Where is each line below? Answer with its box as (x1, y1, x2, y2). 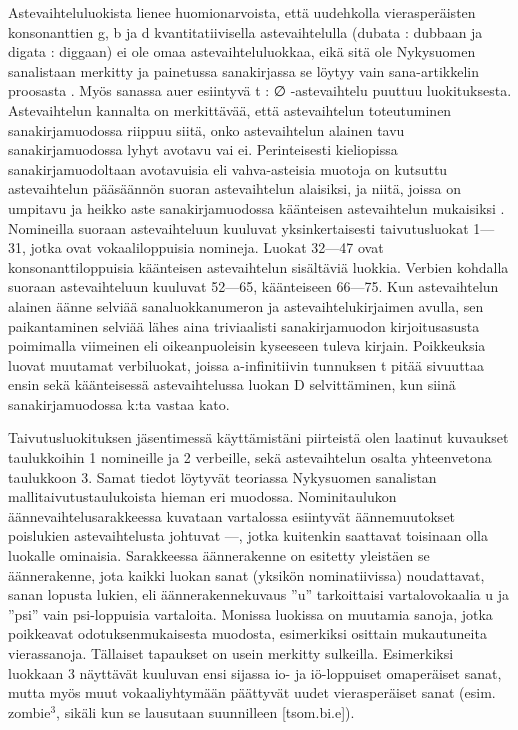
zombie (8, 701, 51, 722)
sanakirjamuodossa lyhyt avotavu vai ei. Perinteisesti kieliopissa (8, 139, 398, 160)
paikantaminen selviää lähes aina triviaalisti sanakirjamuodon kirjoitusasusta (8, 315, 480, 336)
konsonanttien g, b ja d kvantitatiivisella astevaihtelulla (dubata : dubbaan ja (8, 21, 483, 42)
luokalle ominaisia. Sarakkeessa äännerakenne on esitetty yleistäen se (8, 545, 430, 566)
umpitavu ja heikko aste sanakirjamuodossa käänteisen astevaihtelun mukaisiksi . (8, 197, 505, 218)
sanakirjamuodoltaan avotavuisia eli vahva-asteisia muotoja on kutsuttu (8, 158, 448, 179)
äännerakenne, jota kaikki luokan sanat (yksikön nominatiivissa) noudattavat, (8, 564, 485, 585)
